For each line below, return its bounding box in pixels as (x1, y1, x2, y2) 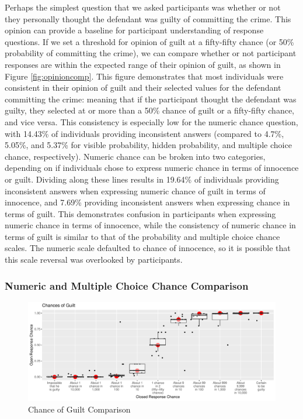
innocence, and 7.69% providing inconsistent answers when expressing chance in (5, 196, 290, 208)
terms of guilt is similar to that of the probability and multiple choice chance (5, 230, 280, 242)
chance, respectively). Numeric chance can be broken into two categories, (5, 150, 266, 162)
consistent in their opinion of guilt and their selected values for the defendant (5, 81, 281, 94)
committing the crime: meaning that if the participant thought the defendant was (5, 92, 297, 105)
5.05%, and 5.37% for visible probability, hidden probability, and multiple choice (5, 139, 292, 151)
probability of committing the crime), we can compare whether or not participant (5, 47, 297, 59)
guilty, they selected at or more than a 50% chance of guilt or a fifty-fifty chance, (5, 104, 295, 116)
